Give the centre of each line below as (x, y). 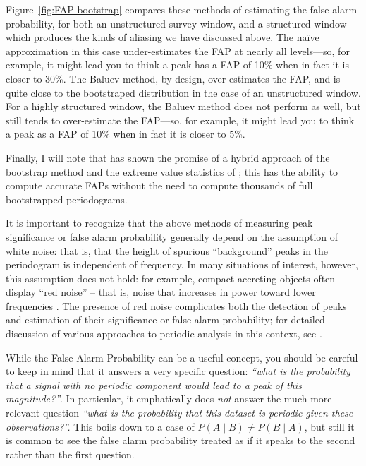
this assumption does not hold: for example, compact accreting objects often (171, 278)
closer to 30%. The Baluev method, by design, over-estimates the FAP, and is (173, 78)
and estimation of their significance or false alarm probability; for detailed (165, 319)
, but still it (329, 426)
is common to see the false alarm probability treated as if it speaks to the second (181, 440)
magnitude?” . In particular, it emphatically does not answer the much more (169, 399)
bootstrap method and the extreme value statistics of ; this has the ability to (172, 171)
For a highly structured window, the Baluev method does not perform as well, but (183, 106)
